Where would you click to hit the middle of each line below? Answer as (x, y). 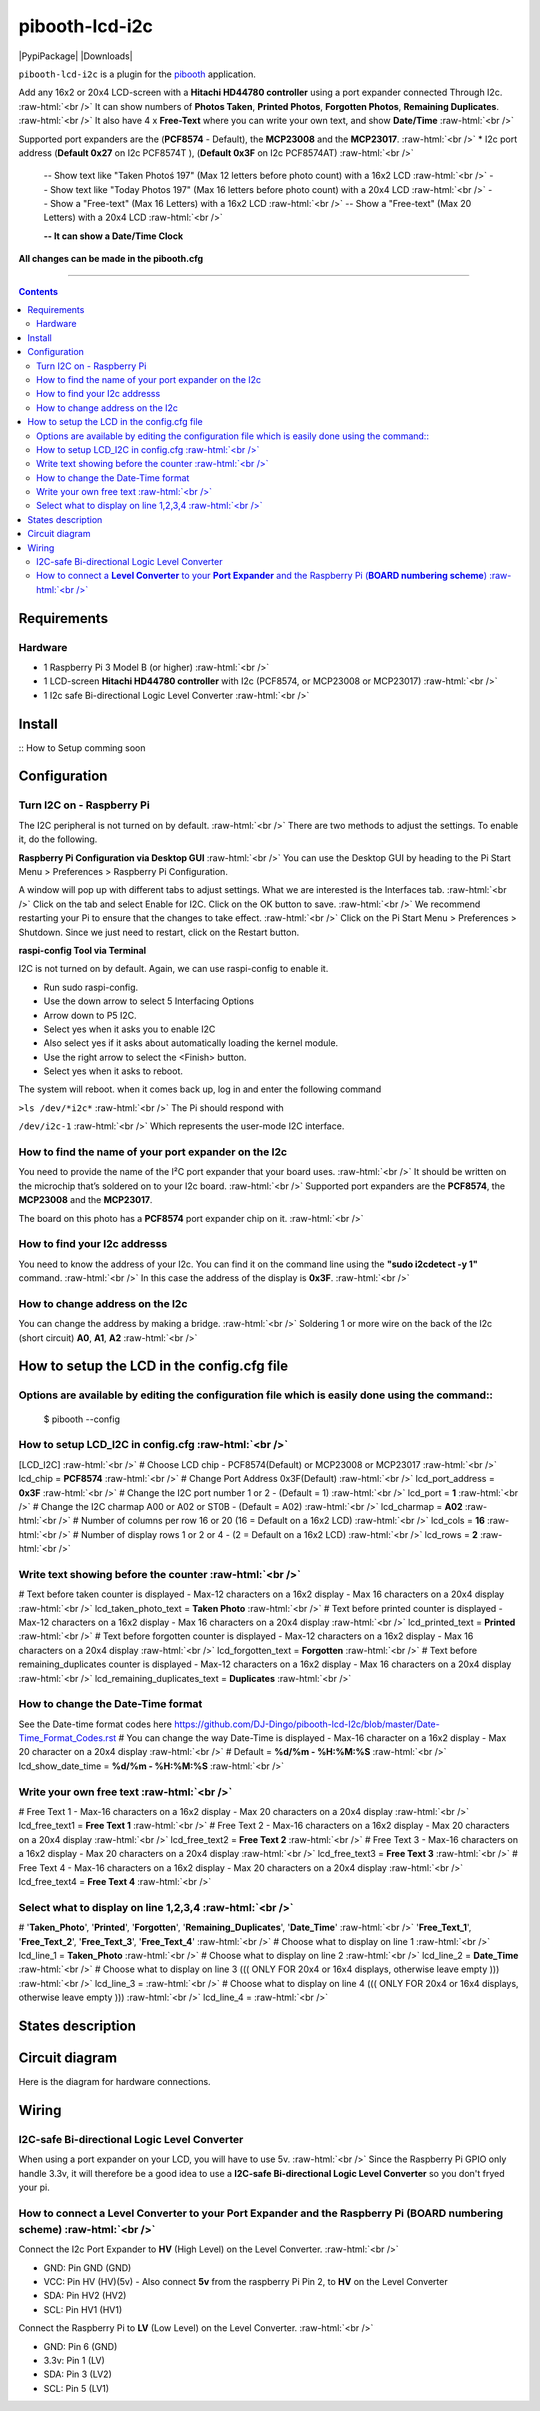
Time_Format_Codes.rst (67, 1738)
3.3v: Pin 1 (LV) (74, 2360)
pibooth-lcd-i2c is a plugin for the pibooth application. (137, 74)
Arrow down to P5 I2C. (90, 1015)
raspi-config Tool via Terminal (82, 950)
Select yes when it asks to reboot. (113, 1071)
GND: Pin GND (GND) (87, 2267)
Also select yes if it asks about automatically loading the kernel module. (191, 1043)
